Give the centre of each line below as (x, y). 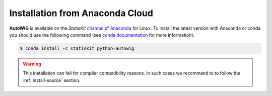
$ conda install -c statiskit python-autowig (77, 48)
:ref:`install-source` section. (52, 80)
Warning (32, 64)
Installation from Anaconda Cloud (81, 13)
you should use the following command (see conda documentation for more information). (102, 35)
